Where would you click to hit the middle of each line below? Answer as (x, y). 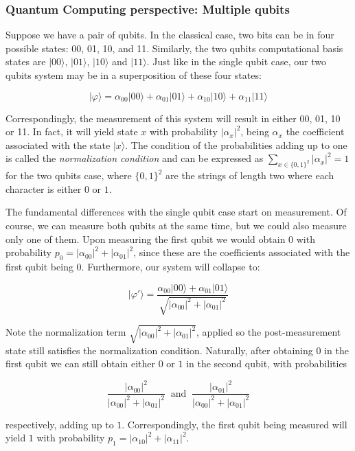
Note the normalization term (66, 332)
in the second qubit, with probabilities (267, 363)
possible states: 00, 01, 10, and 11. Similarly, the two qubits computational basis (174, 48)
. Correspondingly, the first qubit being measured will (234, 424)
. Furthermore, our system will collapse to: (171, 266)
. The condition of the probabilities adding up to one (236, 144)
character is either (44, 188)
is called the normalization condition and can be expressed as (135, 158)
